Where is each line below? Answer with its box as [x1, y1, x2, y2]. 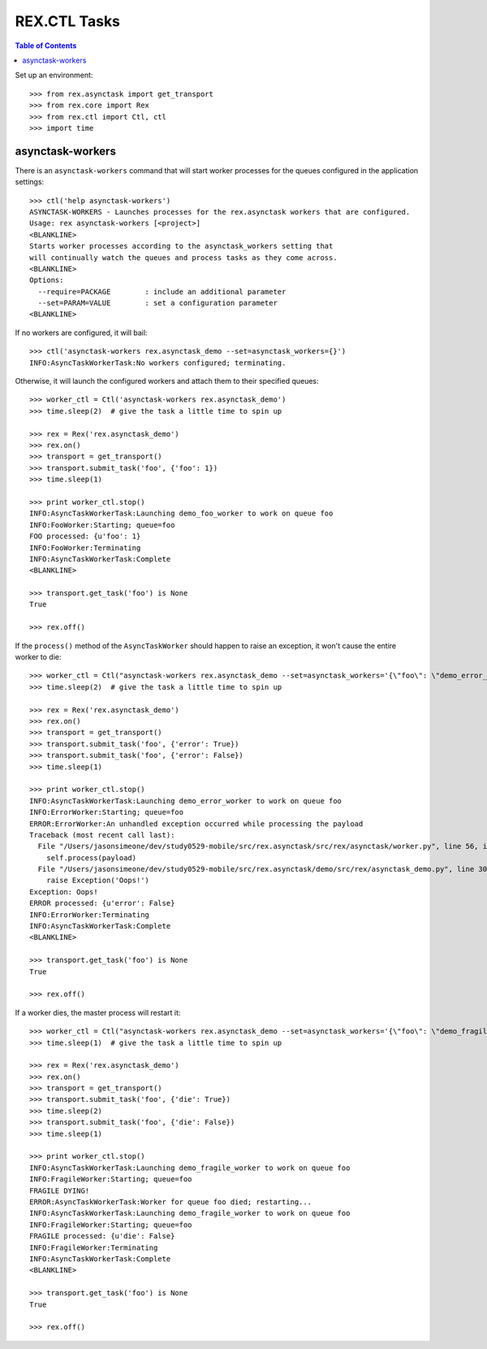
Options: [29, 276, 64, 285]
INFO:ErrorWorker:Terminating [29, 910, 150, 919]
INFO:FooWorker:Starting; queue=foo [29, 520, 175, 529]
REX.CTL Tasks [15, 12, 121, 30]
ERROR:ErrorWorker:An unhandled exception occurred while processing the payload [29, 819, 364, 829]
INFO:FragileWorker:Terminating [29, 1242, 158, 1252]
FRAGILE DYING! [29, 1186, 90, 1195]
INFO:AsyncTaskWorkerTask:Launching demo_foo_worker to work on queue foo [29, 509, 334, 518]
